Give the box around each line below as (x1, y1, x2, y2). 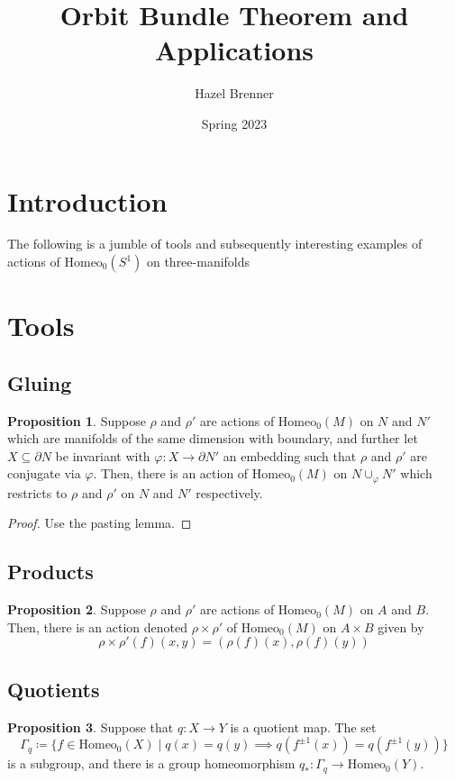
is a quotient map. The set (230, 717, 377, 736)
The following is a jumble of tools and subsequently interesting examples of (7, 234, 423, 253)
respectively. (196, 483, 263, 502)
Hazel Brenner (195, 84, 274, 103)
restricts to (7, 483, 68, 502)
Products (7, 558, 94, 586)
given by (378, 617, 424, 636)
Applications (154, 32, 314, 68)
